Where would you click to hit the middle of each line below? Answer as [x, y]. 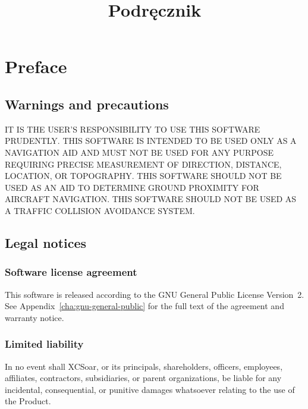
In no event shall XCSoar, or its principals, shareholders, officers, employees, [144, 366]
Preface [36, 66]
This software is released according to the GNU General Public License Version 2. [155, 294]
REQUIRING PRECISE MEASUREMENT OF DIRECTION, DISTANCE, [143, 164]
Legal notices [46, 242]
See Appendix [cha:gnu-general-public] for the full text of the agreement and [144, 306]
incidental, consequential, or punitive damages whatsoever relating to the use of [150, 389]
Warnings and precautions [87, 104]
